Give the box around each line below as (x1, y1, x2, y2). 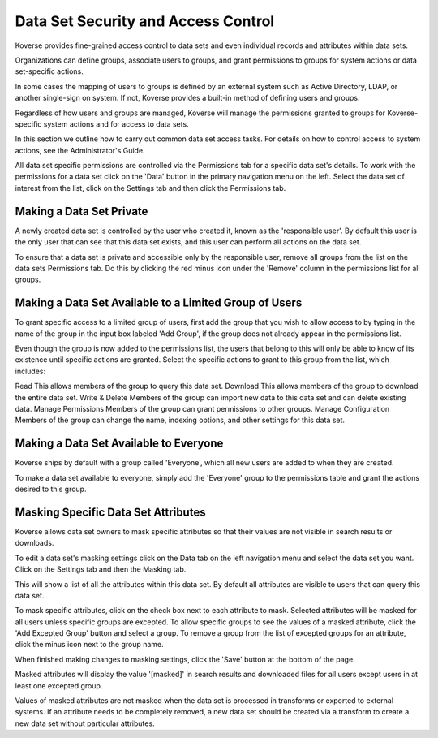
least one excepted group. (15, 680, 103, 690)
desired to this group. (15, 484, 87, 494)
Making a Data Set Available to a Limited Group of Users (15, 296, 303, 310)
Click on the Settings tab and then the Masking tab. (15, 564, 187, 574)
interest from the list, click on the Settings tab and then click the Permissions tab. (15, 183, 286, 192)
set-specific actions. (15, 67, 84, 76)
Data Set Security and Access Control (15, 12, 275, 30)
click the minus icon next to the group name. (15, 640, 164, 650)
